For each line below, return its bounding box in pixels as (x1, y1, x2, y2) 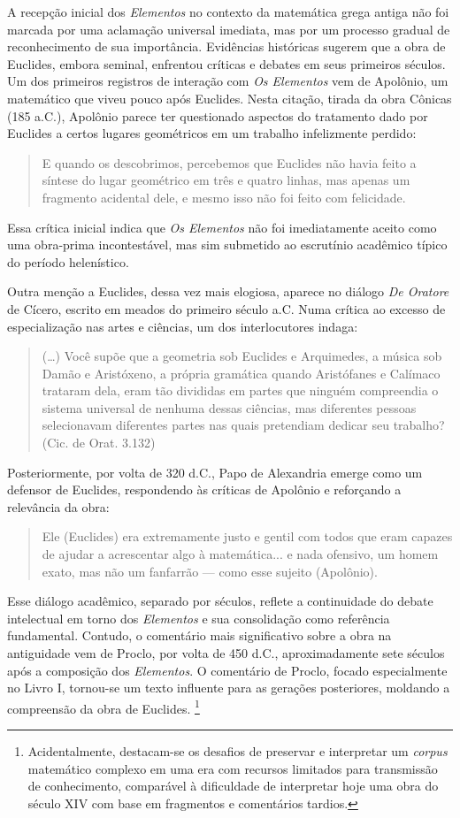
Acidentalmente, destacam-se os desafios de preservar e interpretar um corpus (27, 742, 448, 761)
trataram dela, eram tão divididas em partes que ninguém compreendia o (42, 381, 439, 400)
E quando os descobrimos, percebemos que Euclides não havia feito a (42, 153, 417, 172)
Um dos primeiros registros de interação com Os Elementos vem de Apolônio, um (7, 72, 448, 90)
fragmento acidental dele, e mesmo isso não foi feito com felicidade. (42, 187, 406, 206)
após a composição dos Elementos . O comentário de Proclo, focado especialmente (7, 661, 448, 679)
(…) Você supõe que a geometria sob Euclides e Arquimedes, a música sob (42, 347, 442, 365)
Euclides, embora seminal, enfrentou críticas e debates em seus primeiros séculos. (7, 54, 446, 73)
